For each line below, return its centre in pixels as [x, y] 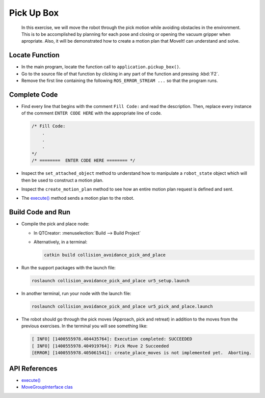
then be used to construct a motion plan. [62, 180]
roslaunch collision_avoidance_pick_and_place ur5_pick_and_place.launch [122, 306]
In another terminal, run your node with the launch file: [76, 293]
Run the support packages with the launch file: [68, 268]
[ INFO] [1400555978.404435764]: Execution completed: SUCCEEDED [112, 339]
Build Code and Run [40, 212]
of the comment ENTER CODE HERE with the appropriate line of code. [92, 113]
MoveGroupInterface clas [47, 387]
